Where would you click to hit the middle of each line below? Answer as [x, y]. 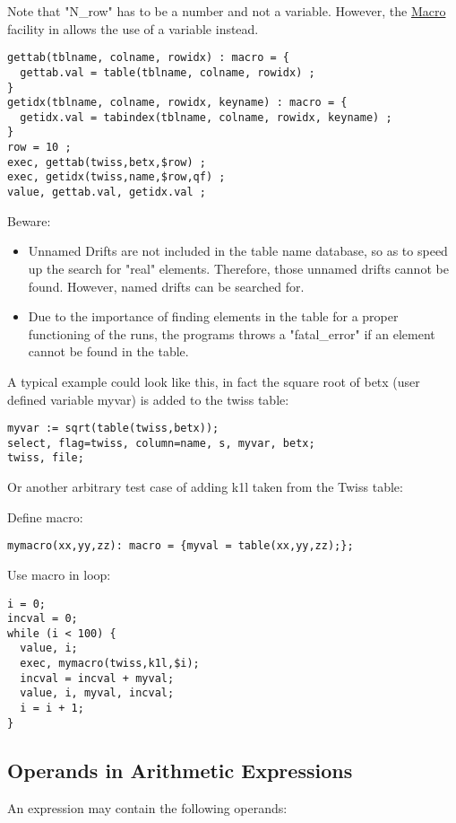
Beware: [29, 220]
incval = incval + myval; [97, 678]
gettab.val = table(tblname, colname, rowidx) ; [168, 72]
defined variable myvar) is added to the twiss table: [148, 399]
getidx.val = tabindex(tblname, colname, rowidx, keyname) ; [206, 117]
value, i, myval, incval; [97, 693]
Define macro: [45, 517]
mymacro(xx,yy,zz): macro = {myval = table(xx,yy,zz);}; [181, 546]
